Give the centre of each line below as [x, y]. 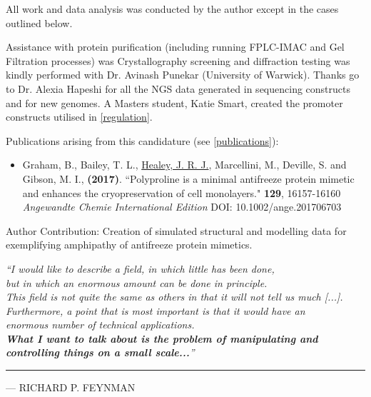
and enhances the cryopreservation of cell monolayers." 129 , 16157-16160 [182, 192]
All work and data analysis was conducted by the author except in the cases [172, 9]
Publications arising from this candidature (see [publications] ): [142, 140]
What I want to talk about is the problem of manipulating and [162, 338]
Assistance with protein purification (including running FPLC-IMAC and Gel [175, 47]
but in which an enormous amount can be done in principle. [137, 282]
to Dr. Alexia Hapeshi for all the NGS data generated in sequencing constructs [178, 88]
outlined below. [39, 22]
